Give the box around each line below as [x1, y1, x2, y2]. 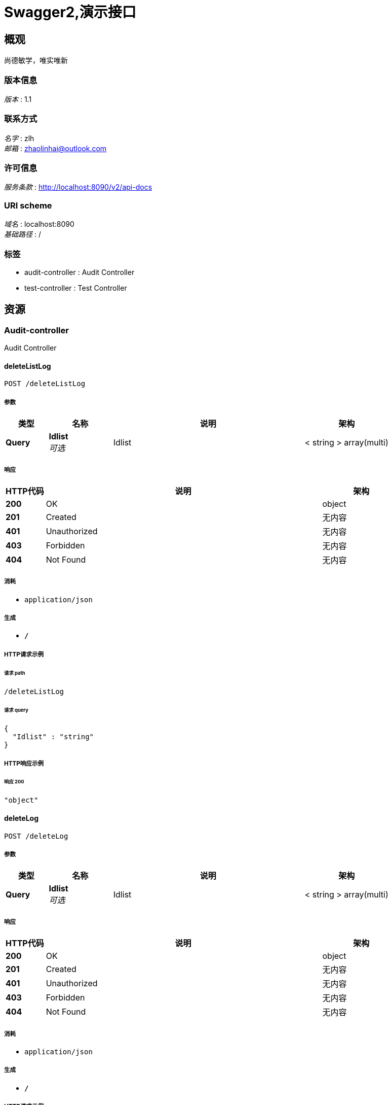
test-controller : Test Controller [24, 283, 127, 292]
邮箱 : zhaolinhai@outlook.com [4, 144, 107, 153]
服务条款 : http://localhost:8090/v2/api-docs [4, 183, 152, 192]
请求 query [4, 707, 28, 713]
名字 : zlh [4, 133, 34, 143]
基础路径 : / [4, 230, 41, 239]
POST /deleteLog [4, 832, 68, 840]
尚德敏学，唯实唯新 [4, 56, 68, 65]
